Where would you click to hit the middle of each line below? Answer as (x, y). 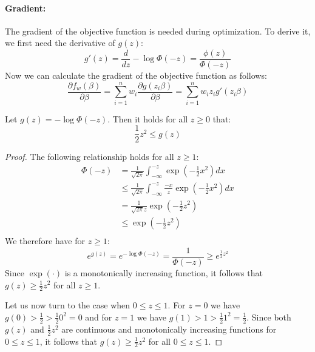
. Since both (269, 317)
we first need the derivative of (60, 43)
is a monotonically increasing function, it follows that (164, 272)
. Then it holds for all (148, 118)
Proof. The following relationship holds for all (90, 157)
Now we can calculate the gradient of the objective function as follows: (136, 75)
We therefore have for (45, 241)
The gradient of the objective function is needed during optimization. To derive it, (158, 31)
